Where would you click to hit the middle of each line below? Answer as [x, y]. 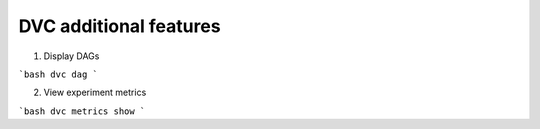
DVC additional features [119, 26]
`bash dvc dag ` [58, 74]
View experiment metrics [95, 92]
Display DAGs [71, 56]
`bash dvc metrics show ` [82, 111]
